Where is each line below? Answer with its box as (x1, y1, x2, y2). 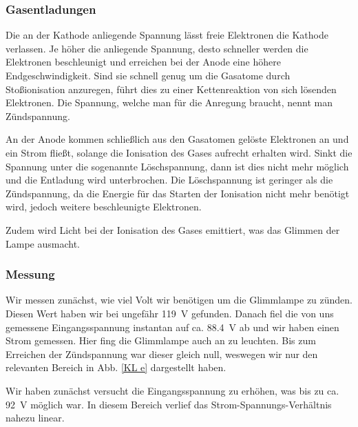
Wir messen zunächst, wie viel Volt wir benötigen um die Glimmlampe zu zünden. (6, 292, 352, 307)
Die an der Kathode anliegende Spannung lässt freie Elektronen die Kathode (6, 28, 328, 42)
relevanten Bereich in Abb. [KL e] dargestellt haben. (6, 360, 227, 375)
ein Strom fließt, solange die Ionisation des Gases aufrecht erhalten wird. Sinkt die (6, 145, 352, 159)
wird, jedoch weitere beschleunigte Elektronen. (6, 199, 202, 214)
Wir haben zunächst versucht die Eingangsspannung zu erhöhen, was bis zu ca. (6, 383, 339, 397)
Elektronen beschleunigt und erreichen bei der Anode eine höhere (6, 54, 281, 69)
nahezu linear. (6, 410, 65, 425)
